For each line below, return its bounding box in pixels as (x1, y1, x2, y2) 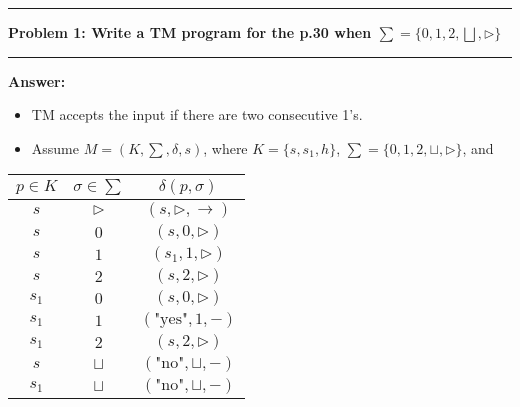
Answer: (8, 70, 66, 91)
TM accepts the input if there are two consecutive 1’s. (31, 104, 363, 125)
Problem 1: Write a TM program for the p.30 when (8, 22, 372, 42)
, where (203, 137, 248, 158)
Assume (31, 137, 79, 158)
